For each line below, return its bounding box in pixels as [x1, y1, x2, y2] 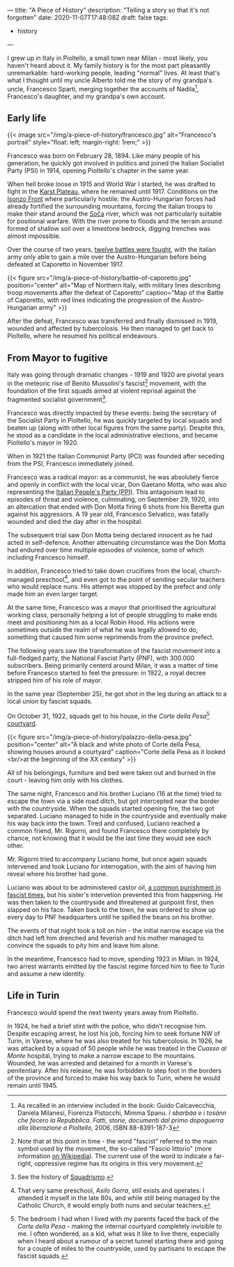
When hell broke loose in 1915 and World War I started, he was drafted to [7, 180, 216, 188]
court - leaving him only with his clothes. [7, 776, 124, 784]
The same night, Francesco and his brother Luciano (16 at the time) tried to [7, 789, 222, 797]
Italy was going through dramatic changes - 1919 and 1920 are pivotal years [7, 370, 224, 379]
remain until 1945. [7, 1081, 58, 1089]
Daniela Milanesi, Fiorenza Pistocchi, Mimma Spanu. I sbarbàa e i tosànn [17, 1109, 227, 1117]
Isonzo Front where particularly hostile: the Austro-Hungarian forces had [7, 195, 216, 203]
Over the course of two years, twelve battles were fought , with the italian [7, 246, 216, 254]
